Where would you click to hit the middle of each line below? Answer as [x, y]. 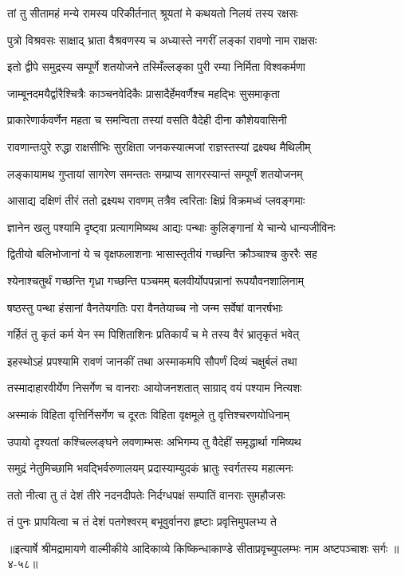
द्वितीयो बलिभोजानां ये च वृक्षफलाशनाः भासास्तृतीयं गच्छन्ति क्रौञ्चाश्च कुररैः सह [162, 254]
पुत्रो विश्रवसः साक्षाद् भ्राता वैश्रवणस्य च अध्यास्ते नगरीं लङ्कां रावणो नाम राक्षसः [162, 39]
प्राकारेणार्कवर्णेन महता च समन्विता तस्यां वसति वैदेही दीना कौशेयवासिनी [147, 120]
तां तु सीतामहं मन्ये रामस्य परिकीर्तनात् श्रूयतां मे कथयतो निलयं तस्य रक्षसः [153, 13]
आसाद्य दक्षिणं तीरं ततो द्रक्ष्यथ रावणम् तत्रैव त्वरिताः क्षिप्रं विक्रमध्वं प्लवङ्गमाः [156, 200]
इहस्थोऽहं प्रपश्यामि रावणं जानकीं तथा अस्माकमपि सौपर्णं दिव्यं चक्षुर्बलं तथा [152, 360]
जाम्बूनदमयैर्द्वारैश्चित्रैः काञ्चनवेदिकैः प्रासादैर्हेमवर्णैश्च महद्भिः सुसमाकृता [144, 93]
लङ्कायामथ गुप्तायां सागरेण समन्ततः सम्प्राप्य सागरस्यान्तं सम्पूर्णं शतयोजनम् [155, 173]
